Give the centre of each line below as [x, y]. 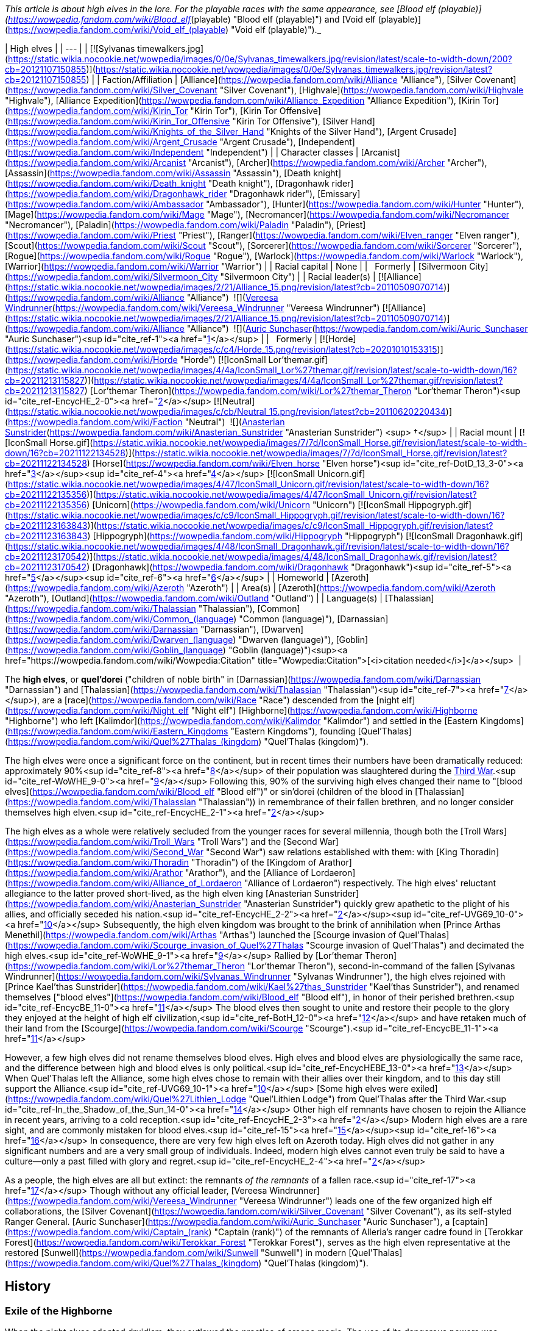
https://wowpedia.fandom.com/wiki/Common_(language [121, 619]
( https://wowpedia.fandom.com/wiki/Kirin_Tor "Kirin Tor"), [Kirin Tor [141, 111]
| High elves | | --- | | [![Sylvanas [70, 48]
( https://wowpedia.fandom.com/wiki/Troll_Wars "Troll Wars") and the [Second [161, 841]
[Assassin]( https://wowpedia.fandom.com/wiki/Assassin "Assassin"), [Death [158, 173]
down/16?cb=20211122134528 [65, 453]
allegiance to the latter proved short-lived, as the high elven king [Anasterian [158, 893]
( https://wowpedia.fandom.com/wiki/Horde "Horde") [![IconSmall [136, 360]
